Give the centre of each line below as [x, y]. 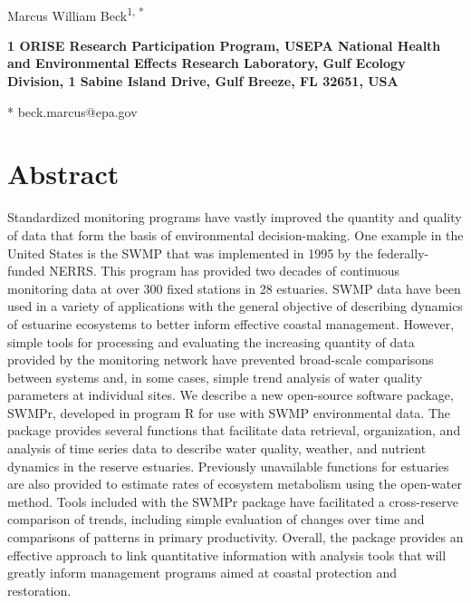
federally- [403, 253]
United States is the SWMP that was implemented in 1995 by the [190, 253]
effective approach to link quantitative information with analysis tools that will [227, 554]
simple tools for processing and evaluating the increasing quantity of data [211, 341]
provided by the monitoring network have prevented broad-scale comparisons [221, 360]
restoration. [39, 590]
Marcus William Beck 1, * [76, 14]
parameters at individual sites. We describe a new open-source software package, [231, 395]
